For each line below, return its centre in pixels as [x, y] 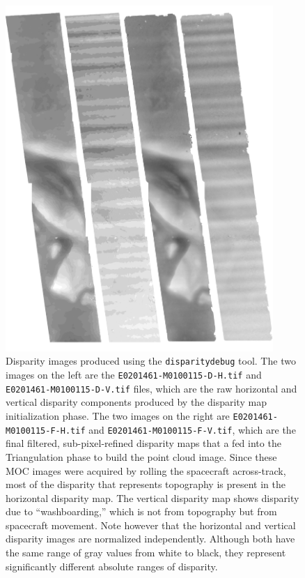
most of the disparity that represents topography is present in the [146, 484]
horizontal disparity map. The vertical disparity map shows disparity [152, 497]
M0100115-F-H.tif [46, 431]
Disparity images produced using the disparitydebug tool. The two [151, 361]
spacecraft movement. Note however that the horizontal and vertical [151, 525]
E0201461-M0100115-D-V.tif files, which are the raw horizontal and [151, 388]
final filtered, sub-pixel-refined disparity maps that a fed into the [143, 443]
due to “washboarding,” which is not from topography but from [141, 511]
